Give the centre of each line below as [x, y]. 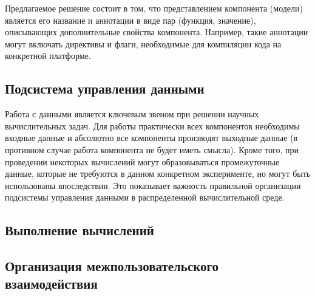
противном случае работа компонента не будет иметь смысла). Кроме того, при [152, 149]
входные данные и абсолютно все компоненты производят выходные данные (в [151, 138]
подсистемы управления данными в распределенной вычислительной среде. [145, 197]
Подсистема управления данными [105, 88]
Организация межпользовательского [112, 266]
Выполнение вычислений [80, 230]
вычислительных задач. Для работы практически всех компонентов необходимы [152, 126]
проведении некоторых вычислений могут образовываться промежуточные [142, 161]
